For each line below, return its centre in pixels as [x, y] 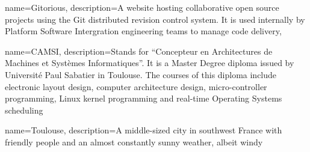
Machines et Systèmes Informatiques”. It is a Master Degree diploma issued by [150, 63]
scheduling [24, 110]
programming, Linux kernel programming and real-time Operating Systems [144, 98]
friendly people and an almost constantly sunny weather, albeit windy [134, 141]
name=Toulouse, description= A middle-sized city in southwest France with [144, 130]
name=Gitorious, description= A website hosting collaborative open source [142, 7]
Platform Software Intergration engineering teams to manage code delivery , [143, 31]
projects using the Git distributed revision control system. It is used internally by [155, 19]
